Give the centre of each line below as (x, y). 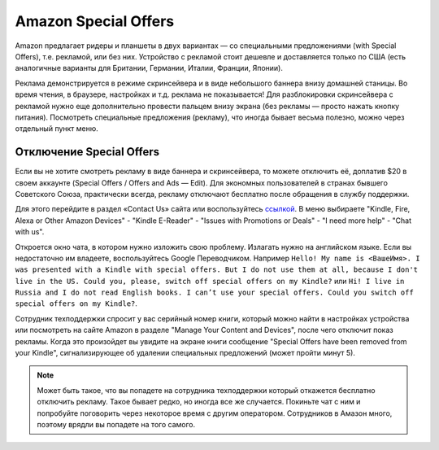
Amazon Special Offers (95, 21)
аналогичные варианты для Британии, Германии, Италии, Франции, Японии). (149, 68)
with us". (30, 232)
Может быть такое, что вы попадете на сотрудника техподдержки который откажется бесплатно (206, 390)
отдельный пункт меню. (57, 129)
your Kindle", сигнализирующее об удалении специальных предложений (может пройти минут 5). (185, 353)
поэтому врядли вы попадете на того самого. (116, 424)
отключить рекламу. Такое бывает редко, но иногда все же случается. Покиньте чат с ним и (199, 402)
